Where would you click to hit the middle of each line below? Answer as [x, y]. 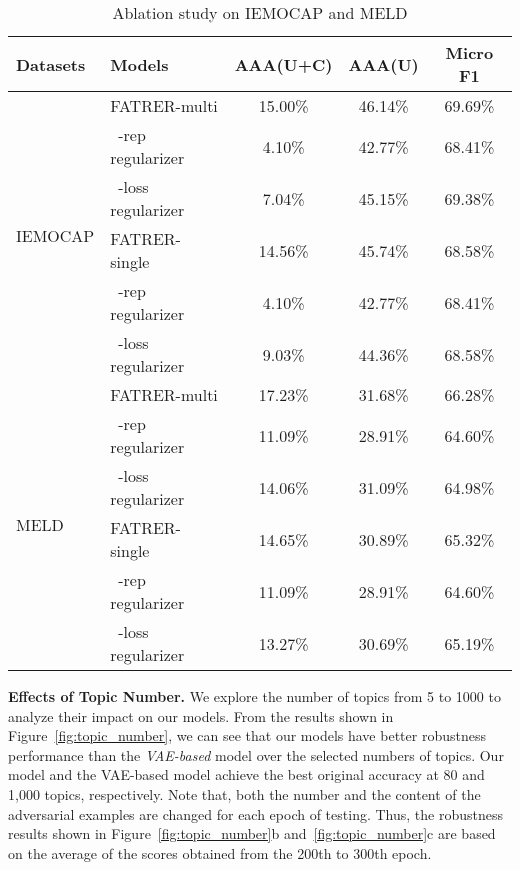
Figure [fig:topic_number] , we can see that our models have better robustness [247, 735]
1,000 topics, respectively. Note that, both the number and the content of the [244, 793]
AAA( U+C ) [283, 64]
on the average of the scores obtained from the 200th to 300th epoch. [220, 852]
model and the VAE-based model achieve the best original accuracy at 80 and [246, 774]
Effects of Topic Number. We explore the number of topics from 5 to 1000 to [254, 696]
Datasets [51, 64]
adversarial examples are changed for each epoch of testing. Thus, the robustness [255, 813]
